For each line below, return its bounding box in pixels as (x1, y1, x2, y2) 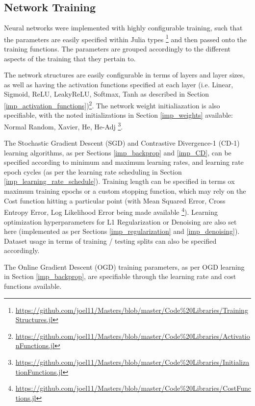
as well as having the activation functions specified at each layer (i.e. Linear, (4, 79, 233, 89)
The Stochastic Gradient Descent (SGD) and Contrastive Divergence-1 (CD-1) (4, 138, 240, 148)
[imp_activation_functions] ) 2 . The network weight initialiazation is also (4, 99, 220, 110)
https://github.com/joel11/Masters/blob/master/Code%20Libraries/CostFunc (15, 383, 251, 393)
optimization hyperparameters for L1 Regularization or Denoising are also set (4, 216, 237, 227)
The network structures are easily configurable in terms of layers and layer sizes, (4, 70, 245, 80)
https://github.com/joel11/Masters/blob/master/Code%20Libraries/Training (15, 304, 248, 315)
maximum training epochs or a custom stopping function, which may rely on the (4, 186, 246, 196)
